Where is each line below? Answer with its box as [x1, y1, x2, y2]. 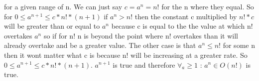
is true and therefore [113, 59, 175, 70]
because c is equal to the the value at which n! [111, 21, 253, 31]
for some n [223, 40, 255, 50]
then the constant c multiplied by [134, 11, 237, 21]
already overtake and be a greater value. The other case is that [4, 40, 196, 50]
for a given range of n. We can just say [4, 1, 123, 11]
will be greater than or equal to [4, 21, 100, 31]
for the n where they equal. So [161, 1, 254, 11]
